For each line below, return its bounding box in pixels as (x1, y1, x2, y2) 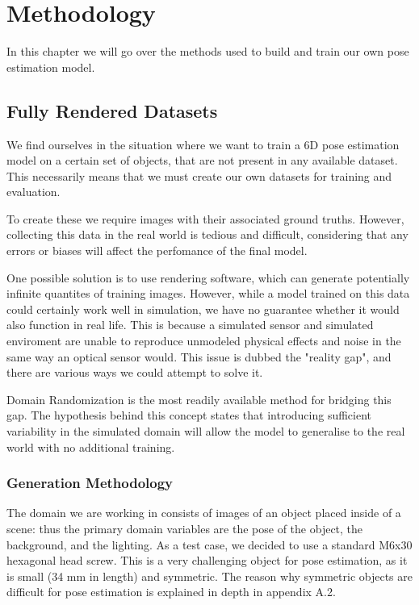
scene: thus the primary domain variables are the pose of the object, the (6, 520, 363, 537)
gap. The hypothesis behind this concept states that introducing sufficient (6, 407, 372, 423)
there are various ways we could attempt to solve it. (6, 364, 263, 381)
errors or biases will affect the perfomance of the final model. (6, 242, 308, 259)
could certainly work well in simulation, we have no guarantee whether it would (6, 300, 400, 317)
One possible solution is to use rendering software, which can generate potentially (6, 269, 410, 286)
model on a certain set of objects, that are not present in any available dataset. (6, 152, 398, 169)
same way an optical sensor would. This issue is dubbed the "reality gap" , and (6, 348, 392, 365)
